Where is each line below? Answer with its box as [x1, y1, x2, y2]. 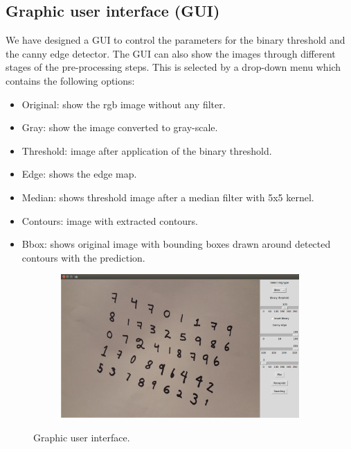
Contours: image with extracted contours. [21, 213, 199, 228]
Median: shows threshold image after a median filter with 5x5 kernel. [21, 189, 314, 204]
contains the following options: [6, 73, 135, 87]
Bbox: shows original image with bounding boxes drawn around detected [21, 237, 331, 251]
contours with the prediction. [21, 250, 145, 264]
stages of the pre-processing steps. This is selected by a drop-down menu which [6, 60, 341, 74]
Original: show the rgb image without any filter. [21, 96, 226, 111]
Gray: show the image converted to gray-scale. [21, 120, 218, 135]
